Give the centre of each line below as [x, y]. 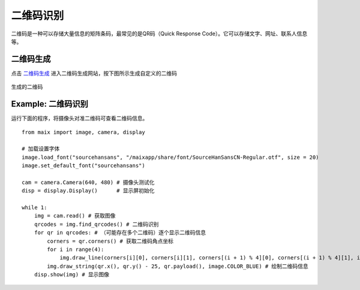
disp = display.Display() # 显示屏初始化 [88, 191]
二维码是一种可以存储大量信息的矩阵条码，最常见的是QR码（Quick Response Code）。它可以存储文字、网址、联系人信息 [159, 34]
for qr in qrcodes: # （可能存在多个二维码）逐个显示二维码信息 [120, 233]
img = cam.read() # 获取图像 [75, 216]
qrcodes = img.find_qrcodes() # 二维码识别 [96, 224]
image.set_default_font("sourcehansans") [83, 166]
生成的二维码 [27, 87]
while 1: [34, 208]
